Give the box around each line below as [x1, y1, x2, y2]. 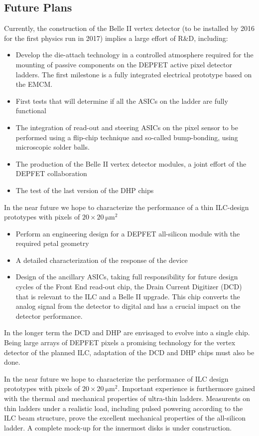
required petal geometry [15, 238, 89, 248]
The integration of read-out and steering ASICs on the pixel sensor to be [15, 122, 238, 132]
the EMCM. [15, 79, 53, 89]
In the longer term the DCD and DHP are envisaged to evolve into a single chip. [4, 327, 250, 338]
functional [15, 105, 46, 116]
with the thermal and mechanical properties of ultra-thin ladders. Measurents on [4, 393, 251, 404]
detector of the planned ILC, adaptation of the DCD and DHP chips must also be [4, 347, 255, 357]
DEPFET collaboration [15, 168, 87, 179]
